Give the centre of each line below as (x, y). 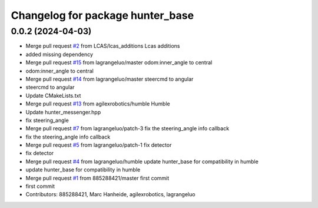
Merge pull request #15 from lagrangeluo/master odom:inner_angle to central (119, 62)
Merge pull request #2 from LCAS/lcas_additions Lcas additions (103, 46)
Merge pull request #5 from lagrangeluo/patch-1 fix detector (99, 145)
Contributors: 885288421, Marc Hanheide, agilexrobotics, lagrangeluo (110, 194)
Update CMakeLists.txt (53, 95)
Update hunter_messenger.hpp (63, 112)
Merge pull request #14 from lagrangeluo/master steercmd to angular (110, 79)
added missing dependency (59, 54)
